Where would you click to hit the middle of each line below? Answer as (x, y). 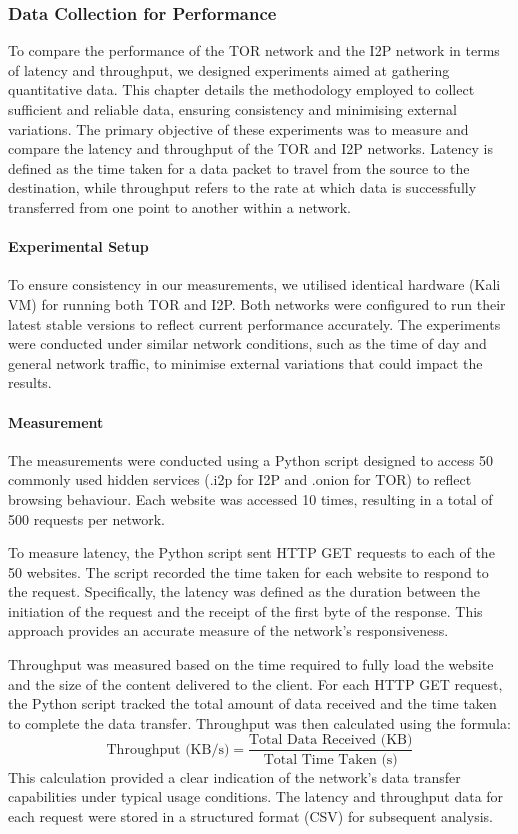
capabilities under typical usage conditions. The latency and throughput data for (256, 796)
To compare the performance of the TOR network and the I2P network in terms (254, 50)
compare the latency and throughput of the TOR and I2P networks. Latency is (251, 148)
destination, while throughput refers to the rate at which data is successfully (242, 187)
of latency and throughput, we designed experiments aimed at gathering (229, 69)
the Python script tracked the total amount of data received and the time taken (252, 703)
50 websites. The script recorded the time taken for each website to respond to (248, 571)
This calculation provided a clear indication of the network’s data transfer (234, 776)
